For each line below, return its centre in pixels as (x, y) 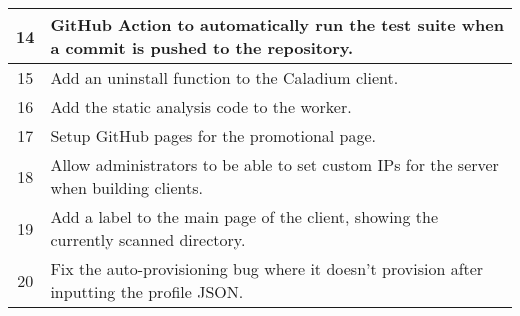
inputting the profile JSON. (147, 291)
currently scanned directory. (148, 239)
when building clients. (126, 187)
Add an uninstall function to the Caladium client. (224, 77)
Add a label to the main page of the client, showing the (244, 216)
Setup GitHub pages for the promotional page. (213, 135)
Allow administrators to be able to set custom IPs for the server (274, 164)
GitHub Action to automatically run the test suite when (277, 24)
